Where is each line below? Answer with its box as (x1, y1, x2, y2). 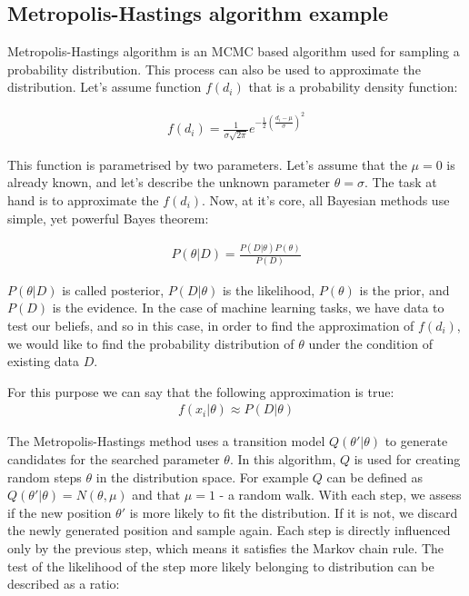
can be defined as (326, 467, 424, 486)
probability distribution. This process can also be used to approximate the (7, 59, 421, 78)
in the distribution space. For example (95, 467, 309, 486)
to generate (384, 432, 448, 451)
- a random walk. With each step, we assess (219, 485, 462, 504)
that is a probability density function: (248, 77, 458, 96)
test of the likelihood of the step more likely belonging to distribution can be (7, 556, 434, 575)
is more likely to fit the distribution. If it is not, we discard (129, 502, 458, 521)
